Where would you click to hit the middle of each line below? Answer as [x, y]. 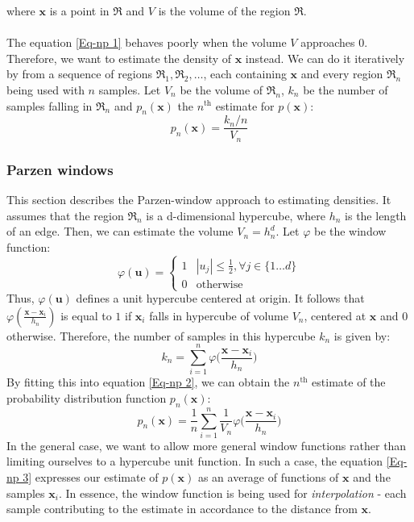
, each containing [245, 74]
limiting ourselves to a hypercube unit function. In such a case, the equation [195, 461]
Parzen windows [60, 169]
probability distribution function [87, 397]
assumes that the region [65, 215]
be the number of [346, 89]
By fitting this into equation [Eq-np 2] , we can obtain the [148, 382]
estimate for [245, 105]
